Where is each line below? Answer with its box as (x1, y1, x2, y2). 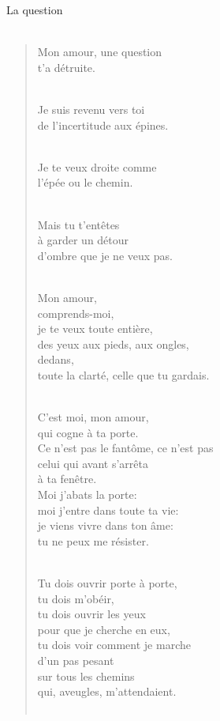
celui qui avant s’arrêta (37, 455, 148, 471)
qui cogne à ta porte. (37, 424, 139, 440)
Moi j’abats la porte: (37, 486, 137, 503)
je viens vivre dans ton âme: (37, 517, 173, 534)
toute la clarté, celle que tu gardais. (37, 366, 210, 383)
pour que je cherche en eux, (37, 621, 170, 637)
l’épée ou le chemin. (37, 174, 133, 191)
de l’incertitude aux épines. (37, 116, 169, 133)
